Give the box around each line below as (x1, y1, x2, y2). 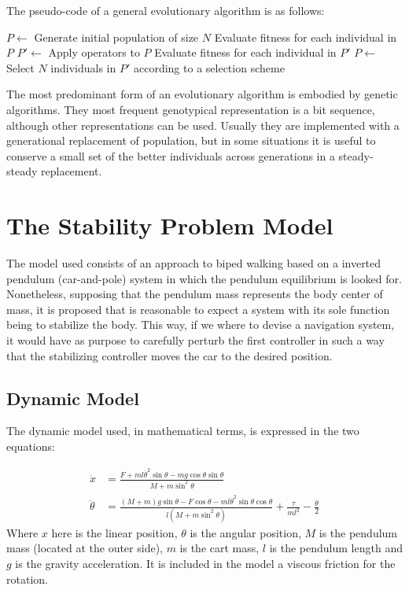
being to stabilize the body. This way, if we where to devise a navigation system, (6, 316, 395, 333)
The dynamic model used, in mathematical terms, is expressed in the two (6, 422, 359, 439)
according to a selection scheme (133, 59, 285, 76)
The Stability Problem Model (6, 209, 333, 242)
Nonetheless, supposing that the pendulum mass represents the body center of (6, 286, 383, 302)
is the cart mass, (179, 540, 260, 556)
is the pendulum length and (269, 540, 403, 556)
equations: (6, 438, 55, 455)
